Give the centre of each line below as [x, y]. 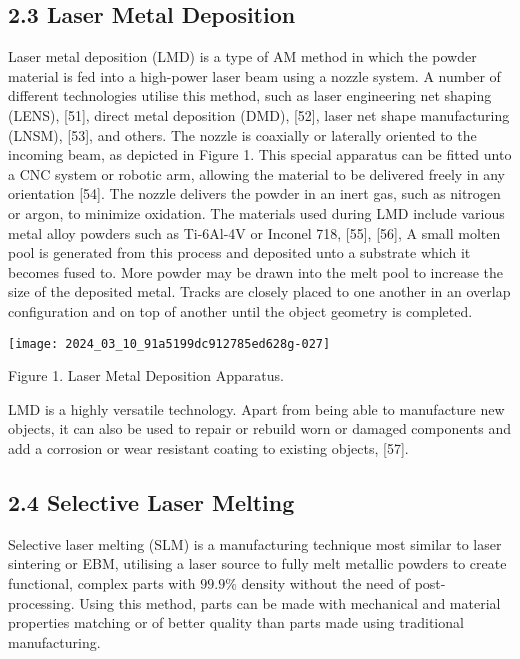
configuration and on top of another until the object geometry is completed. [240, 310]
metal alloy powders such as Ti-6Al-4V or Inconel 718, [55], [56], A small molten [254, 232]
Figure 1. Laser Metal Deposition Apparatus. [146, 375]
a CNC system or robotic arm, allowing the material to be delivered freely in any [256, 173]
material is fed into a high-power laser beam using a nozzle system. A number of [254, 75]
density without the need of [325, 582]
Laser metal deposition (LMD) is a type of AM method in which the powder [242, 56]
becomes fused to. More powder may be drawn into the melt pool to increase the [256, 271]
